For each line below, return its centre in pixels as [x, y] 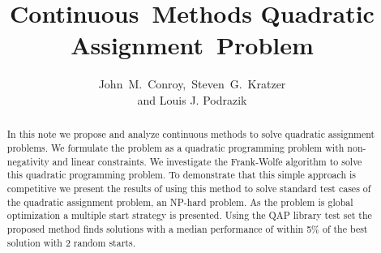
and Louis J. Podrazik [192, 99]
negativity [28, 161]
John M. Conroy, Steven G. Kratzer [192, 84]
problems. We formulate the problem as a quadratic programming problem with [176, 147]
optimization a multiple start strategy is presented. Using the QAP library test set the [189, 215]
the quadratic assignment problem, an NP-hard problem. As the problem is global [180, 202]
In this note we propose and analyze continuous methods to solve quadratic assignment [191, 134]
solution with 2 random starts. [71, 242]
